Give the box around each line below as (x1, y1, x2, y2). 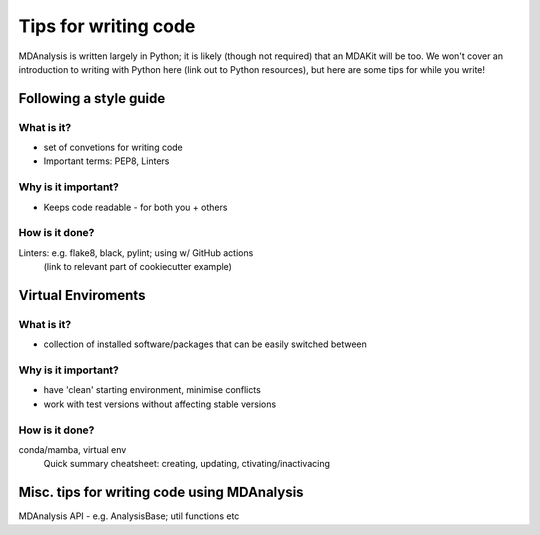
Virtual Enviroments (18, 286, 146, 304)
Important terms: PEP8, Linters (43, 155, 170, 167)
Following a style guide (18, 90, 166, 107)
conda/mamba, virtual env (18, 443, 127, 455)
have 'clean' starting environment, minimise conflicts (43, 384, 262, 396)
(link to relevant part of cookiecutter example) (43, 261, 232, 273)
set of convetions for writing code (43, 141, 184, 154)
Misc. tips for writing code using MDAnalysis (18, 484, 304, 501)
